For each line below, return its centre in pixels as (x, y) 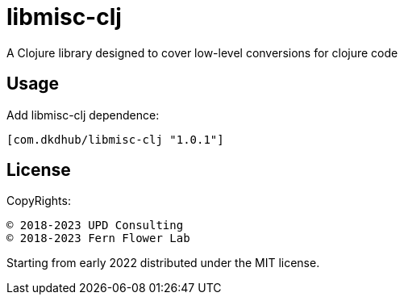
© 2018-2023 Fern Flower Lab (98, 238)
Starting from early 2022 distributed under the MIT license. (163, 263)
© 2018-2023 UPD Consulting (95, 226)
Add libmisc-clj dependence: (83, 115)
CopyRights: (39, 201)
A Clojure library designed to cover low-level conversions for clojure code (202, 52)
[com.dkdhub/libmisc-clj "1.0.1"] (115, 139)
